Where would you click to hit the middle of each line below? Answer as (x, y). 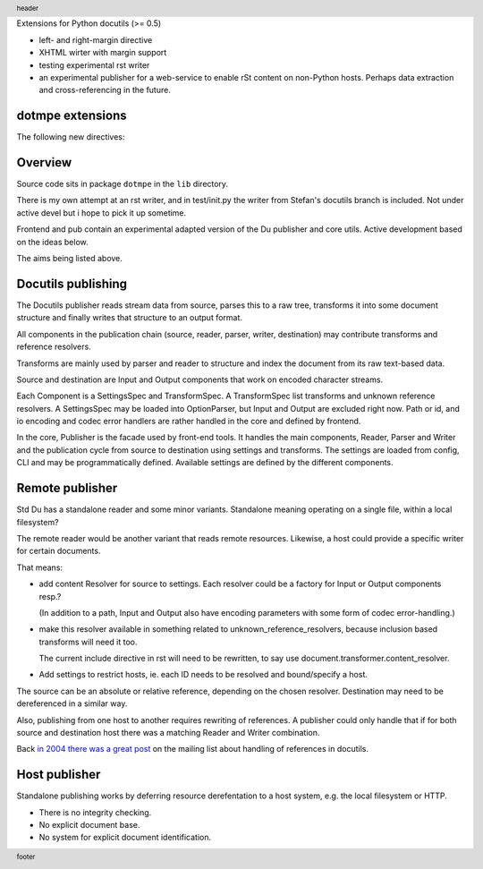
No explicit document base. (89, 825)
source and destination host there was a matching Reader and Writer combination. (168, 733)
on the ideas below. (52, 242)
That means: (39, 567)
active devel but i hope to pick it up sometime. (102, 213)
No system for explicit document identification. (125, 838)
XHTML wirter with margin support (103, 53)
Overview (44, 162)
